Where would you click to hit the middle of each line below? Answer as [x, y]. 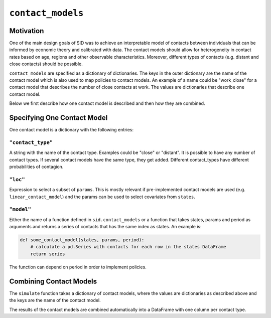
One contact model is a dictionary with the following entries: [72, 130]
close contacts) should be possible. [46, 64]
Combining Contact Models [53, 281]
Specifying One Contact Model [58, 118]
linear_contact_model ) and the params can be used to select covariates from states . [102, 197]
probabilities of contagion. [36, 167]
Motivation [27, 31]
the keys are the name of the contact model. [55, 300]
